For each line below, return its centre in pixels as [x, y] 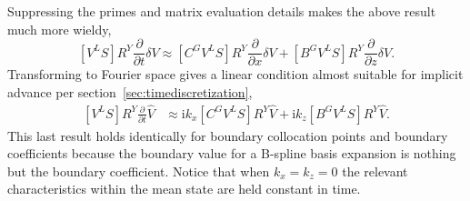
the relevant [375, 171]
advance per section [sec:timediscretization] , [130, 91]
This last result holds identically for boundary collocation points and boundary [228, 135]
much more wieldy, [60, 29]
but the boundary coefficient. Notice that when [139, 171]
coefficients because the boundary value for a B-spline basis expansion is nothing [232, 153]
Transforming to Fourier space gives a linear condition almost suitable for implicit [235, 74]
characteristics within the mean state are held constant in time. [184, 189]
